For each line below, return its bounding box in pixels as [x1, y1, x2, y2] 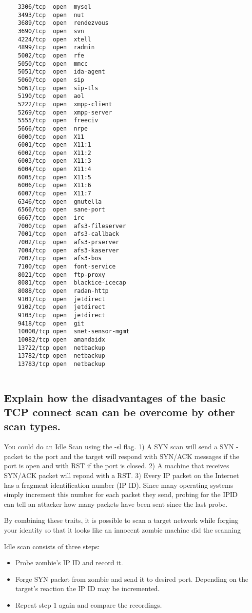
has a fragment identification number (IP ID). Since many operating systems [4, 479, 233, 490]
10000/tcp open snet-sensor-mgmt [18, 328, 130, 335]
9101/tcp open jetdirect [18, 295, 105, 303]
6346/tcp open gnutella [18, 198, 102, 205]
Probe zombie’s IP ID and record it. [15, 557, 123, 568]
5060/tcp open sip [18, 76, 84, 83]
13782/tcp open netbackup [18, 352, 105, 360]
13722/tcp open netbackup [18, 344, 105, 351]
